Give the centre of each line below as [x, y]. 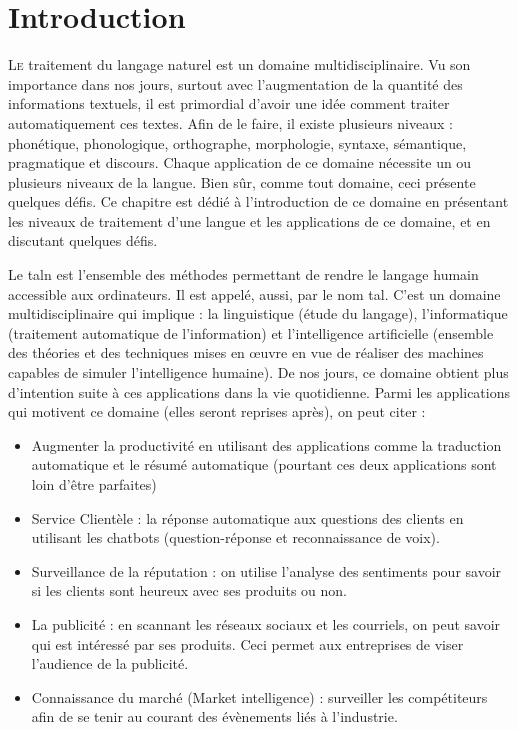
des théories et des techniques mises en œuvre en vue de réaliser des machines [246, 352]
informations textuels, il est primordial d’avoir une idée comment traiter [229, 103]
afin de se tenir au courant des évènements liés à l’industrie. [214, 716]
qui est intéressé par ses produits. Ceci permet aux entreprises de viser [247, 643]
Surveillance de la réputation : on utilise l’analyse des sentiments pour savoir [266, 570]
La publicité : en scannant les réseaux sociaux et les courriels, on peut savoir [266, 623]
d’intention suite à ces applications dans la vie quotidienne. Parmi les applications [259, 391]
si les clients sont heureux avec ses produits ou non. [189, 590]
